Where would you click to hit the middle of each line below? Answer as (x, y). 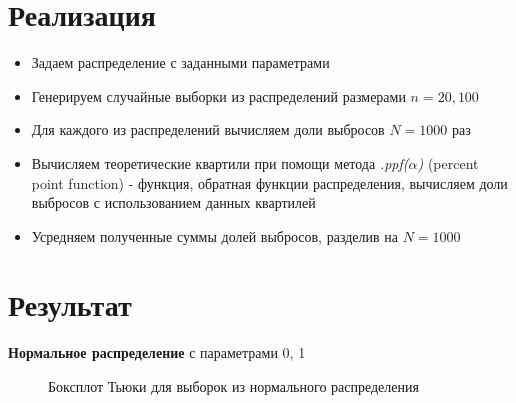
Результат (70, 304)
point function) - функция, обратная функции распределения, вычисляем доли (269, 182)
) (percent (448, 162)
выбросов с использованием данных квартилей (173, 202)
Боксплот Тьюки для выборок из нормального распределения (233, 386)
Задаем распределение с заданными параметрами (180, 62)
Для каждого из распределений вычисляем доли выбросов (208, 129)
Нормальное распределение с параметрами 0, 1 (157, 352)
